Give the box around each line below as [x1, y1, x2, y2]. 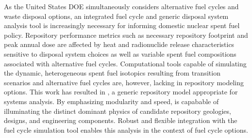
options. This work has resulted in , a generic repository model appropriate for [4, 87, 238, 97]
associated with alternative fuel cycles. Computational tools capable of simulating [4, 58, 247, 68]
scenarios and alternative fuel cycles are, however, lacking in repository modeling [4, 77, 244, 87]
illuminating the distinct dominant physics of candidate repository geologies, [4, 106, 231, 116]
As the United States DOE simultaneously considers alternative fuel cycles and [4, 1, 239, 11]
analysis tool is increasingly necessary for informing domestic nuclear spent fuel [4, 20, 240, 31]
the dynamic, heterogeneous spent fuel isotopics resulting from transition [4, 68, 220, 78]
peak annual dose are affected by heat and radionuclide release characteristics [4, 39, 235, 49]
